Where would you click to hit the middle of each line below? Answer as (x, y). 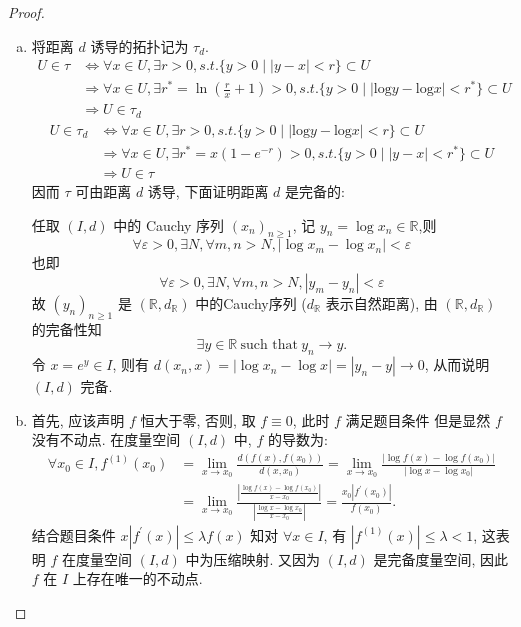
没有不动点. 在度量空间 (106, 439)
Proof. (26, 12)
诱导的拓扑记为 (139, 45)
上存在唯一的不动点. (137, 578)
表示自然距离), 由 (381, 302)
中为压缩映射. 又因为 (253, 558)
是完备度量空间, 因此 (441, 558)
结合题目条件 (73, 534)
